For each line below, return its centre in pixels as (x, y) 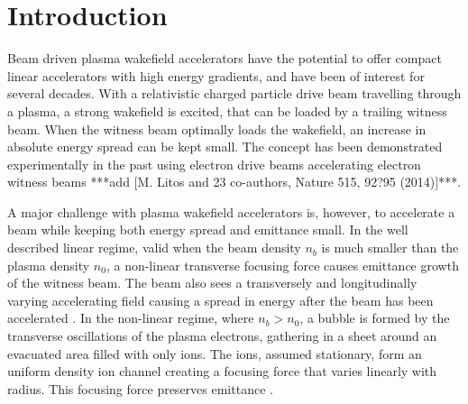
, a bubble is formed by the (375, 318)
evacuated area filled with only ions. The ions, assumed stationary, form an (215, 353)
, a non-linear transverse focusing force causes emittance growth (282, 265)
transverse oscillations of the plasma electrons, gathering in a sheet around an (222, 336)
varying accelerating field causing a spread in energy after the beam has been (220, 300)
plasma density (49, 265)
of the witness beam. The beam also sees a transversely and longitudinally (212, 283)
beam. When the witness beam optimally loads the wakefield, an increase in (217, 129)
